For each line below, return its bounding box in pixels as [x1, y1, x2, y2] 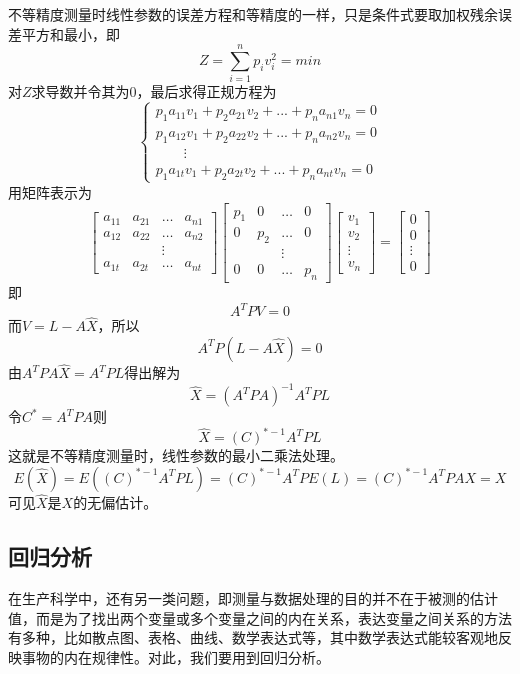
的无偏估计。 [73, 492, 158, 513]
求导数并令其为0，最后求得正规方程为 [31, 81, 277, 102]
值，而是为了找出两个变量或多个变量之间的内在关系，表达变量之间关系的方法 [8, 607, 512, 628]
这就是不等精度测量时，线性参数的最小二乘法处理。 [8, 445, 344, 466]
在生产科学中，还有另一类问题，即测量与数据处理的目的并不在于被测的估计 [8, 587, 498, 608]
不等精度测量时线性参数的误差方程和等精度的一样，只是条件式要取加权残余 [8, 4, 498, 24]
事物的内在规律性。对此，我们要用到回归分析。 [21, 646, 330, 667]
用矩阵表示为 [8, 181, 92, 202]
